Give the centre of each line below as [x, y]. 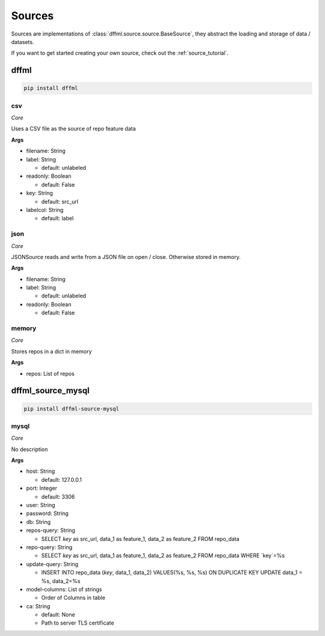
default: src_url [60, 201]
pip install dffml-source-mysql [72, 409]
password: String [47, 513]
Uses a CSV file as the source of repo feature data [73, 129]
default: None [58, 615]
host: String [41, 471]
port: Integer [42, 488]
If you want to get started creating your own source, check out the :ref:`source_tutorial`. [120, 53]
